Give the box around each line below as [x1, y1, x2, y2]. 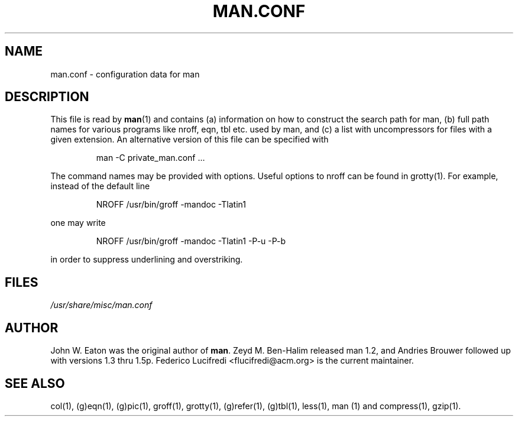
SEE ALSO [5, 375, 65, 391]
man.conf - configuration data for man [50, 69, 200, 79]
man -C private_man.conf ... [96, 153, 205, 163]
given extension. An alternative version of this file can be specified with [50, 134, 329, 145]
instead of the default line [50, 181, 150, 192]
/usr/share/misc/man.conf [50, 300, 153, 310]
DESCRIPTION [5, 89, 89, 105]
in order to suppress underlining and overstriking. [50, 254, 243, 265]
